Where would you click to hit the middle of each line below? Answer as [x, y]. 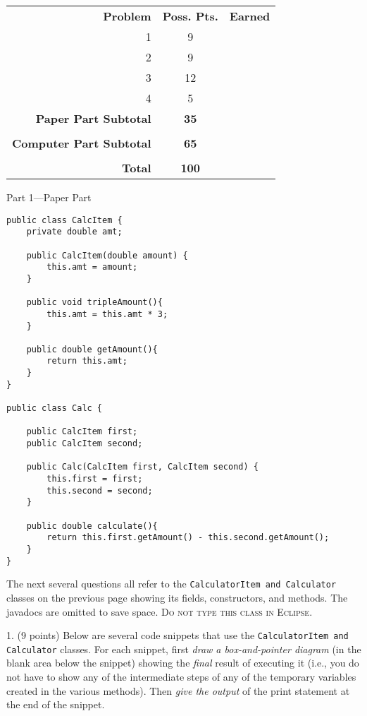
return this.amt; [87, 361]
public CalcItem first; [82, 432]
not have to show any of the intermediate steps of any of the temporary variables [181, 677]
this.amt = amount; [92, 267]
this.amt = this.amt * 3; [107, 314]
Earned [250, 16]
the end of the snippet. [56, 704]
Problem [127, 16]
